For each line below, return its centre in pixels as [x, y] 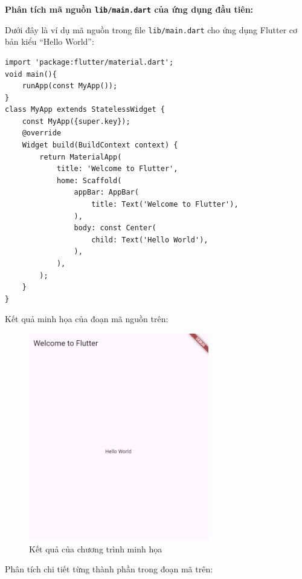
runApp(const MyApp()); [70, 86]
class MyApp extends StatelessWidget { [85, 110]
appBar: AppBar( [106, 192]
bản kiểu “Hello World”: [50, 41]
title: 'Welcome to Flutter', [117, 169]
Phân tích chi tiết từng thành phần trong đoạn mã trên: [109, 569]
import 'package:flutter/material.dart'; [89, 62]
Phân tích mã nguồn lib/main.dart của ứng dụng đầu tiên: [129, 9]
